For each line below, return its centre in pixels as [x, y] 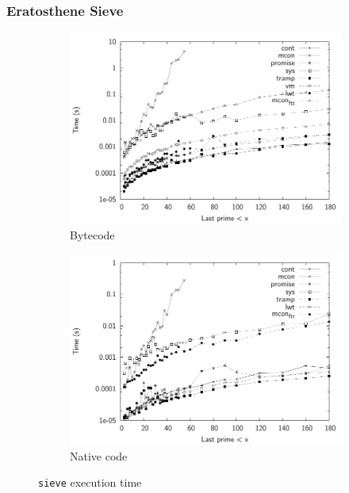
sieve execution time [90, 482]
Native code [99, 455]
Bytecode [92, 234]
